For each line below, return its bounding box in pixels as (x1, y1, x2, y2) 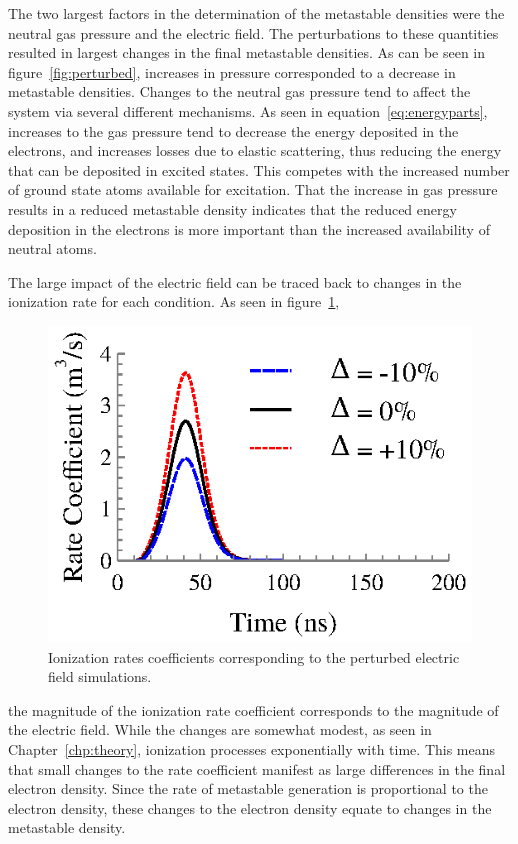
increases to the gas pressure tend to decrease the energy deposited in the (8, 120, 459, 141)
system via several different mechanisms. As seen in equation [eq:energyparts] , (8, 100, 488, 121)
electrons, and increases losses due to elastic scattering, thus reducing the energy (8, 140, 502, 161)
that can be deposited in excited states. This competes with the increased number (8, 159, 510, 180)
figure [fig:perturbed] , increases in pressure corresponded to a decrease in (8, 61, 456, 82)
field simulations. (48, 666, 152, 687)
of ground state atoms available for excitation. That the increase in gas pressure (8, 179, 498, 200)
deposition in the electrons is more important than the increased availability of (8, 218, 490, 239)
